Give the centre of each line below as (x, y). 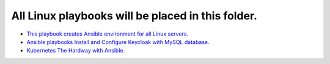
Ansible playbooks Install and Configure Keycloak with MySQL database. (118, 42)
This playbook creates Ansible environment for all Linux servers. (108, 34)
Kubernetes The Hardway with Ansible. (76, 51)
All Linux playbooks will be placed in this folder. (134, 16)
